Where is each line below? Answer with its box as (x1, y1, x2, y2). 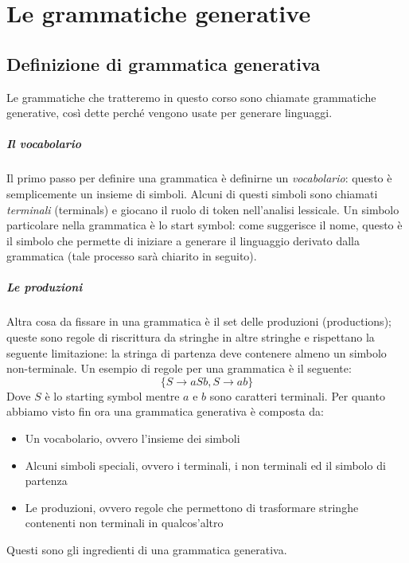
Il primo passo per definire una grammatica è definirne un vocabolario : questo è (6, 170, 392, 186)
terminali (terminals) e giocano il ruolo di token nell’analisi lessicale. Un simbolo (6, 201, 399, 217)
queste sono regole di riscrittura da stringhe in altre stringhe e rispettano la (6, 329, 375, 346)
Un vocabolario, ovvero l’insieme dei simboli (25, 430, 240, 447)
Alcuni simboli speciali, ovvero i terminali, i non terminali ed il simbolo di (25, 456, 386, 473)
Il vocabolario (6, 135, 81, 152)
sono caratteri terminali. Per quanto (209, 387, 385, 404)
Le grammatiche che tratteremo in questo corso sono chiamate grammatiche (6, 88, 376, 105)
